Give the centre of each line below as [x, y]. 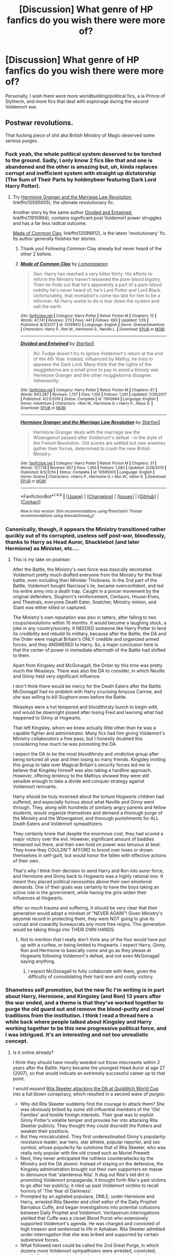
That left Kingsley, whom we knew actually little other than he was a [84, 728]
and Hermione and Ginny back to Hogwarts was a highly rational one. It [88, 876]
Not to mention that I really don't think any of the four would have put [93, 940]
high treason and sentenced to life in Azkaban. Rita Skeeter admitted [93, 1229]
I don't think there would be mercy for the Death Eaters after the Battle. [88, 686]
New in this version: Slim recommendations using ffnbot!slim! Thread [81, 511]
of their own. [26, 861]
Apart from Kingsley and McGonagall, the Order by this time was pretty [88, 665]
